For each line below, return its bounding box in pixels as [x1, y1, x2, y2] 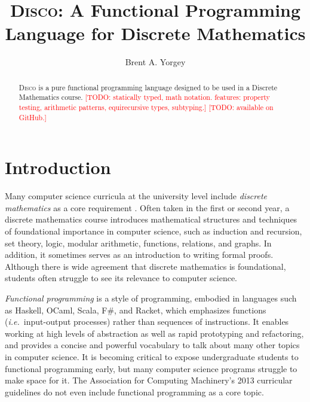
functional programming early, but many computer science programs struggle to [5, 362, 297, 374]
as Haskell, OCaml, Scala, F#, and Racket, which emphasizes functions [5, 303, 266, 316]
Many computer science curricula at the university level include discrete [5, 190, 268, 202]
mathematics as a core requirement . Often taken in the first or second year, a [5, 201, 290, 214]
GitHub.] [19, 112, 47, 122]
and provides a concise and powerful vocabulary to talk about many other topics [5, 339, 300, 351]
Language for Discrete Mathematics [5, 21, 306, 45]
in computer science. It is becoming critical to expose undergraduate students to [5, 350, 299, 363]
